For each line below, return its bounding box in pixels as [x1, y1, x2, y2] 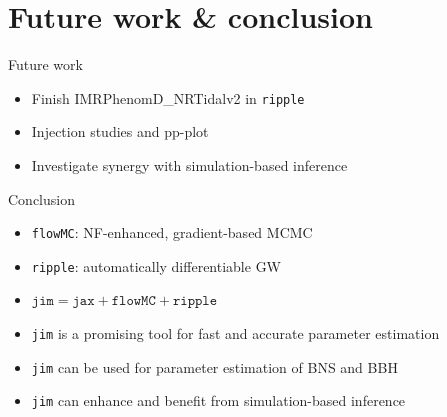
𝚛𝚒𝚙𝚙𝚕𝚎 [172, 294, 218, 309]
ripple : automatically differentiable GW [31, 255, 282, 276]
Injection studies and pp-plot [31, 121, 209, 142]
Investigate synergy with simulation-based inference [31, 154, 348, 175]
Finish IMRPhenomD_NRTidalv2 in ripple [31, 87, 305, 108]
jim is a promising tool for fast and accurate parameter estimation [31, 323, 440, 344]
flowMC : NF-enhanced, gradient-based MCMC [31, 222, 313, 243]
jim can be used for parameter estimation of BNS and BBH [31, 356, 398, 377]
